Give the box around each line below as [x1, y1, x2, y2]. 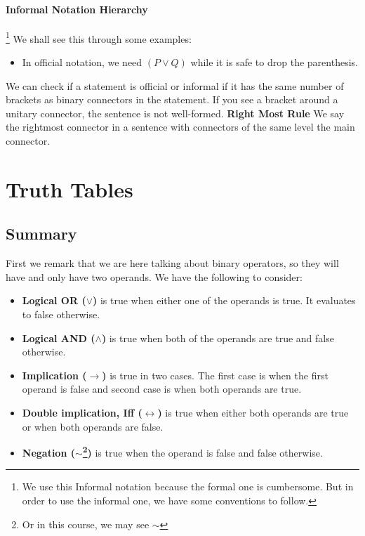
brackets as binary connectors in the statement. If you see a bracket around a [6, 92, 338, 107]
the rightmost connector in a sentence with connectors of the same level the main [6, 119, 355, 134]
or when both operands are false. [22, 419, 164, 433]
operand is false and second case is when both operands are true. [22, 381, 302, 396]
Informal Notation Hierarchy [6, 1, 148, 16]
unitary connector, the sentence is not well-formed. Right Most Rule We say [6, 105, 345, 120]
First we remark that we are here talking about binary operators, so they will [6, 256, 339, 270]
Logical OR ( [22, 293, 86, 308]
